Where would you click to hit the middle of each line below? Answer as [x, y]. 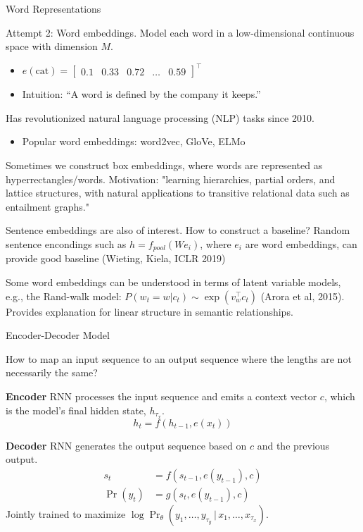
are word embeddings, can [301, 244]
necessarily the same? [52, 372]
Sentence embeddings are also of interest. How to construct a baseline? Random [178, 230]
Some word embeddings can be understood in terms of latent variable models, [173, 282]
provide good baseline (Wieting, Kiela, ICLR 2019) [116, 258]
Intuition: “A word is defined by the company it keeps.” [141, 94]
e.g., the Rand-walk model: [64, 296]
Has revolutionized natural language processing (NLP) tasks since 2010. [160, 117]
